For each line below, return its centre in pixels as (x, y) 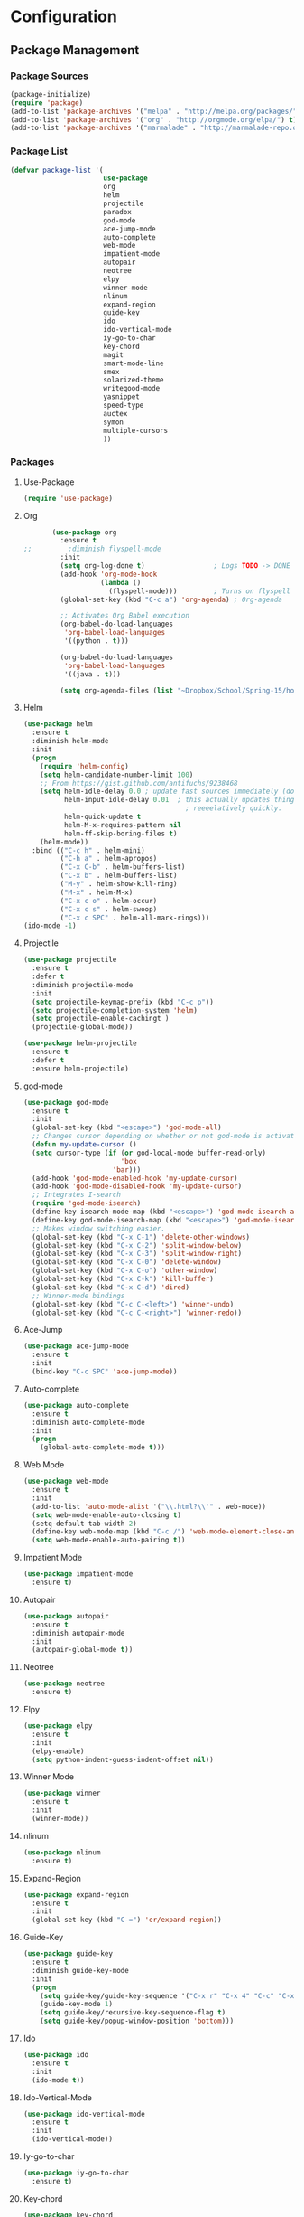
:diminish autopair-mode (78, 1633)
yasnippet (122, 397)
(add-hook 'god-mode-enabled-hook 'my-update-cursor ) (135, 1178)
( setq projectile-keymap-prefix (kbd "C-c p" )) (123, 1002)
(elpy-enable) (58, 1751)
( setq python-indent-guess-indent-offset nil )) (123, 1759)
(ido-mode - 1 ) (50, 926)
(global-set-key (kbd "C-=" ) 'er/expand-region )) (127, 1920)
